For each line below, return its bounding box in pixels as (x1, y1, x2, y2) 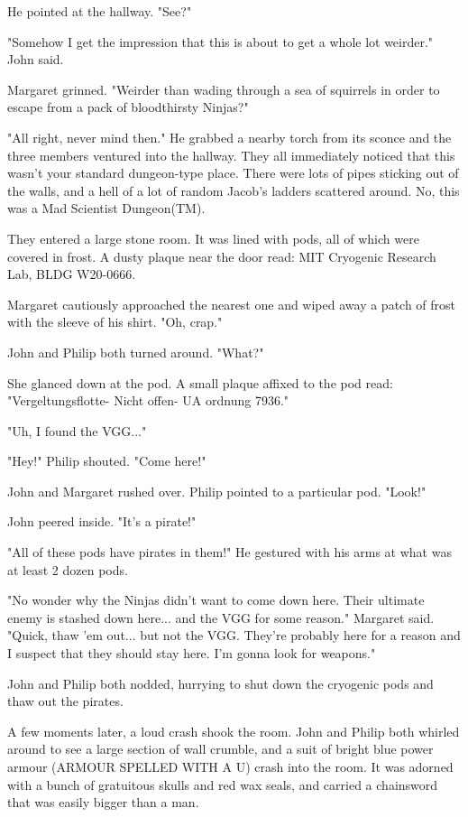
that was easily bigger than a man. (7, 793, 199, 812)
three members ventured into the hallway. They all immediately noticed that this (7, 145, 455, 164)
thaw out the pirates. (7, 692, 124, 710)
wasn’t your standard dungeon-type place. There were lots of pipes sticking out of (7, 163, 459, 182)
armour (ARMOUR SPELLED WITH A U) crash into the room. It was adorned (7, 757, 454, 775)
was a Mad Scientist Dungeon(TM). (7, 199, 206, 218)
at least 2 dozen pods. (7, 560, 128, 579)
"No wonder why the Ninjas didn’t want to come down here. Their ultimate (7, 590, 425, 609)
